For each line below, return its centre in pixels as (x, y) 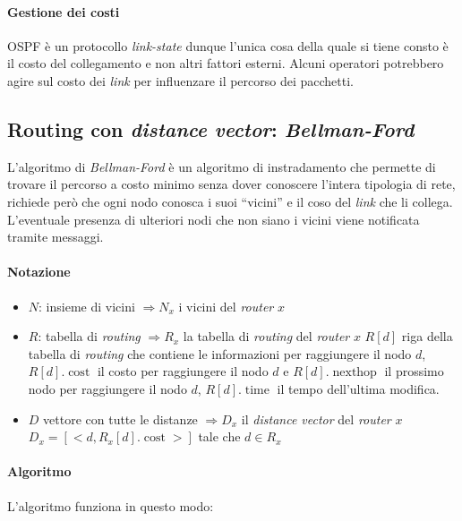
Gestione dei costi (64, 11)
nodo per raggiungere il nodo (107, 388)
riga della (427, 336)
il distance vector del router (316, 419)
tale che (219, 436)
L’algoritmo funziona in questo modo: (111, 505)
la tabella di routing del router (266, 336)
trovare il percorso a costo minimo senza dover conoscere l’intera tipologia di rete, (231, 184)
